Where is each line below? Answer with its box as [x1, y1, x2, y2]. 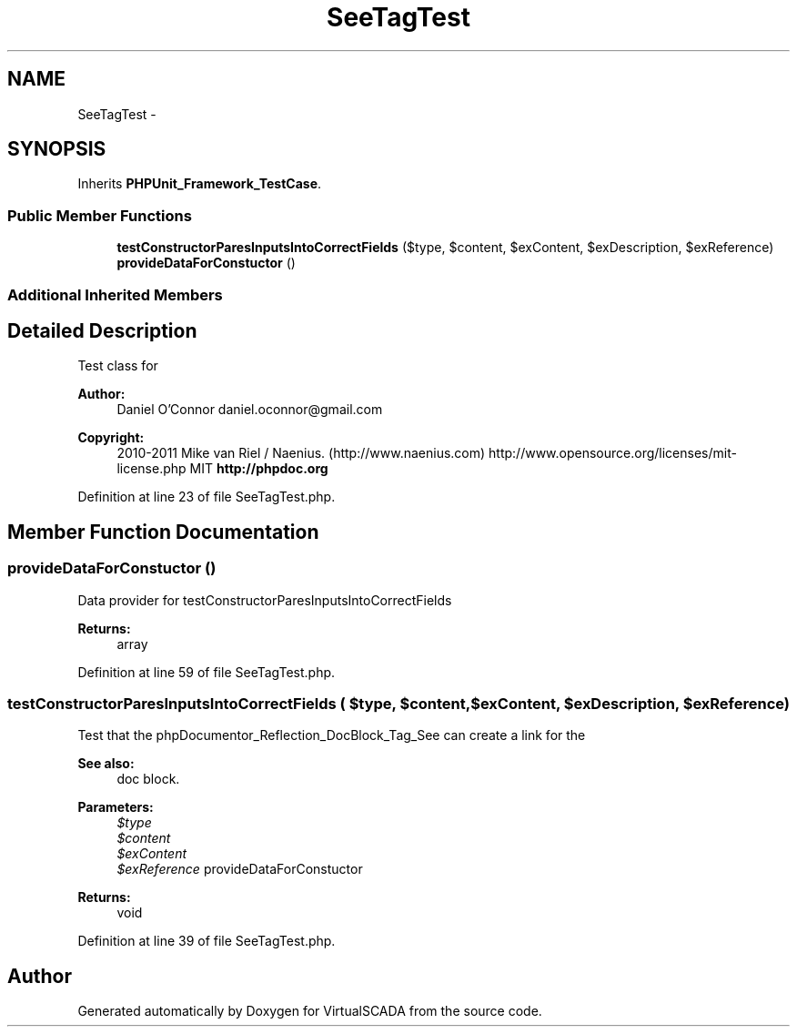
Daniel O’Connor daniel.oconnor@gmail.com [116, 401, 383, 418]
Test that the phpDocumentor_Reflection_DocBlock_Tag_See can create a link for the [77, 727, 586, 744]
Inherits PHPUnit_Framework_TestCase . [77, 176, 322, 192]
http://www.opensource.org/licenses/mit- [489, 445, 737, 461]
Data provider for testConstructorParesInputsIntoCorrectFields [77, 592, 452, 608]
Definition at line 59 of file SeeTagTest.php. [77, 664, 336, 680]
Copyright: [77, 430, 145, 446]
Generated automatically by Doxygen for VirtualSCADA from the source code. [77, 1003, 542, 1019]
